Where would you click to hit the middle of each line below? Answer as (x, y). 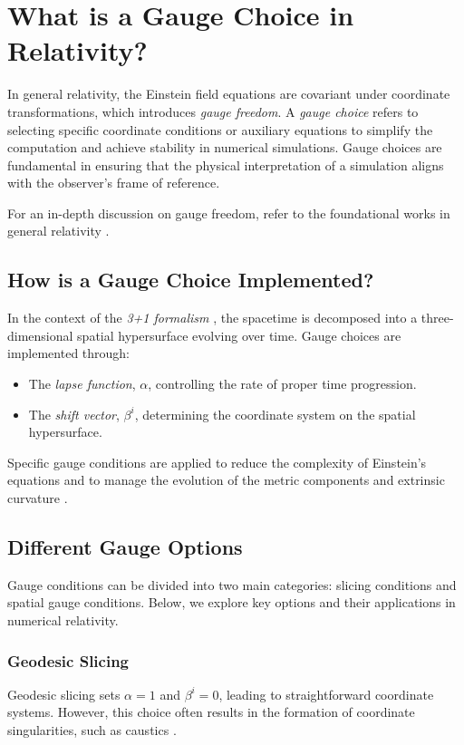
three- (437, 318)
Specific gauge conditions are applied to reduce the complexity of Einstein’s (217, 462)
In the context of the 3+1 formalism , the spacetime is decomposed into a (213, 318)
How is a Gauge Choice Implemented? (191, 280)
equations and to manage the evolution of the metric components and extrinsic (226, 480)
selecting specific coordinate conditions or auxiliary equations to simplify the (220, 129)
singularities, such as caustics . (92, 730)
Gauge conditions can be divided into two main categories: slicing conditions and (232, 584)
